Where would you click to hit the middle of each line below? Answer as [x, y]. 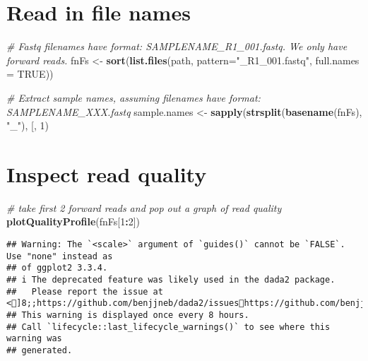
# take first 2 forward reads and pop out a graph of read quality [144, 207]
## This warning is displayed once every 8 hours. [128, 315]
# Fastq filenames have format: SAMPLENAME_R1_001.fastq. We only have [177, 46]
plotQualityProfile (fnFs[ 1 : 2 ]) [73, 221]
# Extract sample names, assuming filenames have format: [133, 97]
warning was [34, 339]
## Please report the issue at [85, 291]
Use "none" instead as [60, 256]
